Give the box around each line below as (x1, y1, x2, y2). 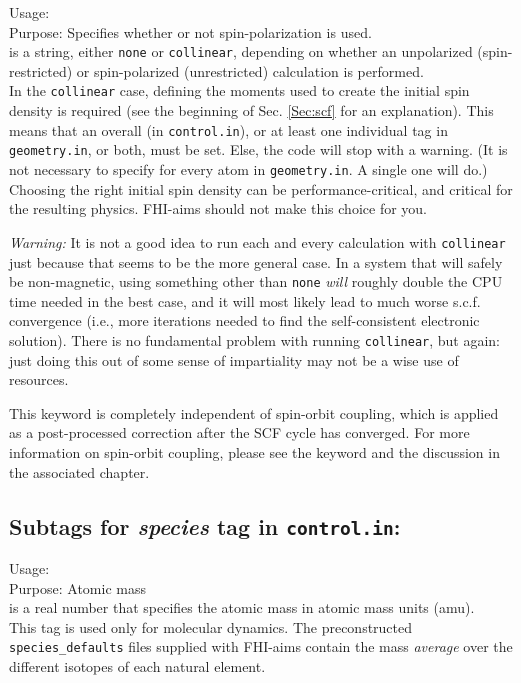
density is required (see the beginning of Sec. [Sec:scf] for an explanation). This (9, 100, 494, 121)
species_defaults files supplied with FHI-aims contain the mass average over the (9, 636, 513, 657)
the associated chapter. (9, 461, 150, 482)
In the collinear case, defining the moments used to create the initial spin (9, 80, 470, 101)
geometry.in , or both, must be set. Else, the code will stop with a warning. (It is (9, 139, 508, 160)
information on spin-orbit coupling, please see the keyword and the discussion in (9, 441, 500, 462)
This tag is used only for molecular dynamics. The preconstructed (9, 616, 413, 637)
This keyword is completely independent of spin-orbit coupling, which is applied (9, 402, 499, 423)
